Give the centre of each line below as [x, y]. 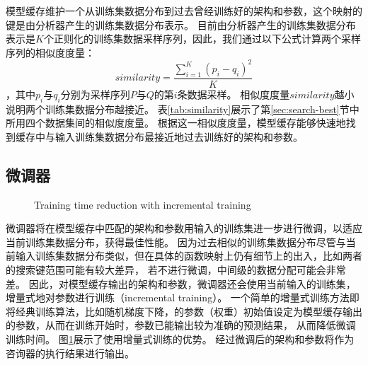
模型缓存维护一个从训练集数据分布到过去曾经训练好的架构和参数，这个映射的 [184, 11]
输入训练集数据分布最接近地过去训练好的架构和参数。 [179, 136]
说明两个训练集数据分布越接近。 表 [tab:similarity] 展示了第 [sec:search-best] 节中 [183, 109]
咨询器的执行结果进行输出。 [70, 353]
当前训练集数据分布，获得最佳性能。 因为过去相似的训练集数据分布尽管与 [176, 242]
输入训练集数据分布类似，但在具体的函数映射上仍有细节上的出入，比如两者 [189, 256]
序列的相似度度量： [50, 52]
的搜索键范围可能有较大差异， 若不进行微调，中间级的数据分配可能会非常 [176, 270]
